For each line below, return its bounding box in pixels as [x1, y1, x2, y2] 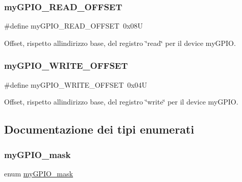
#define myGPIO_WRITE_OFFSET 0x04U [4, 79, 148, 90]
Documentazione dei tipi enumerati [4, 121, 195, 137]
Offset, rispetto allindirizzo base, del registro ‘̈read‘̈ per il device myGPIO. [4, 37, 236, 48]
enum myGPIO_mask [4, 168, 73, 178]
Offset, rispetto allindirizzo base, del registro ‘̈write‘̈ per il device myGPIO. [4, 96, 238, 107]
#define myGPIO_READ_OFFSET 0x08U [4, 20, 143, 31]
